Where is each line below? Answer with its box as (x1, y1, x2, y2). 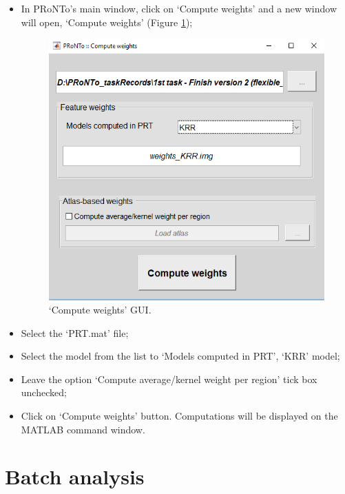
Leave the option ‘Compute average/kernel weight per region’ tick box (21, 371, 317, 386)
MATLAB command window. (21, 422, 145, 436)
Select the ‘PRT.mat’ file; (21, 325, 129, 340)
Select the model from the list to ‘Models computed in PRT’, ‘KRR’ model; (21, 349, 340, 363)
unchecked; (21, 385, 67, 400)
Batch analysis (5, 462, 145, 491)
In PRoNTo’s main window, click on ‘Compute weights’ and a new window (21, 1, 337, 15)
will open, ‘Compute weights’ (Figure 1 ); (21, 14, 193, 29)
